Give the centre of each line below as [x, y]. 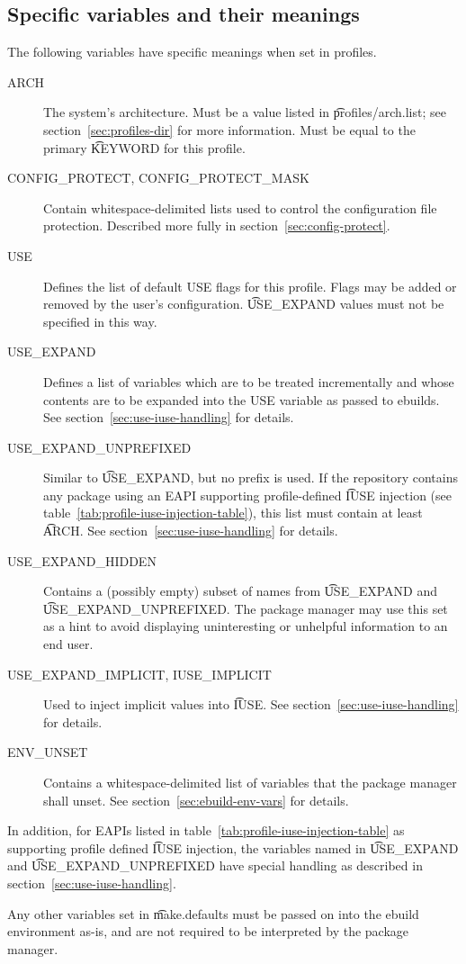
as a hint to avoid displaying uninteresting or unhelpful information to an [246, 626]
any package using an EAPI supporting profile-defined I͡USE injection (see [247, 495]
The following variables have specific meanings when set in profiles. [192, 52]
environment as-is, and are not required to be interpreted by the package [208, 931]
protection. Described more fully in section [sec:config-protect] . [217, 225]
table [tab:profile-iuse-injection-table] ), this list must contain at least [233, 513]
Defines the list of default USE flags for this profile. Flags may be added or [250, 286]
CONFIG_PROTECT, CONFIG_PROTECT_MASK [158, 178]
